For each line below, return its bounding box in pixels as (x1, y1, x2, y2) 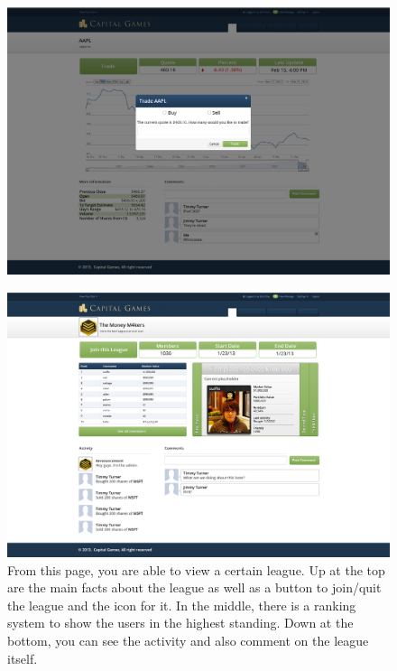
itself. (7, 648, 38, 667)
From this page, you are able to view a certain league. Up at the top (7, 560, 385, 579)
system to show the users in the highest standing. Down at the (7, 613, 354, 632)
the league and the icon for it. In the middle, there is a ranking (7, 595, 356, 614)
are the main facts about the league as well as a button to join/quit (7, 578, 382, 597)
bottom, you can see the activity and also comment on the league (7, 631, 369, 649)
